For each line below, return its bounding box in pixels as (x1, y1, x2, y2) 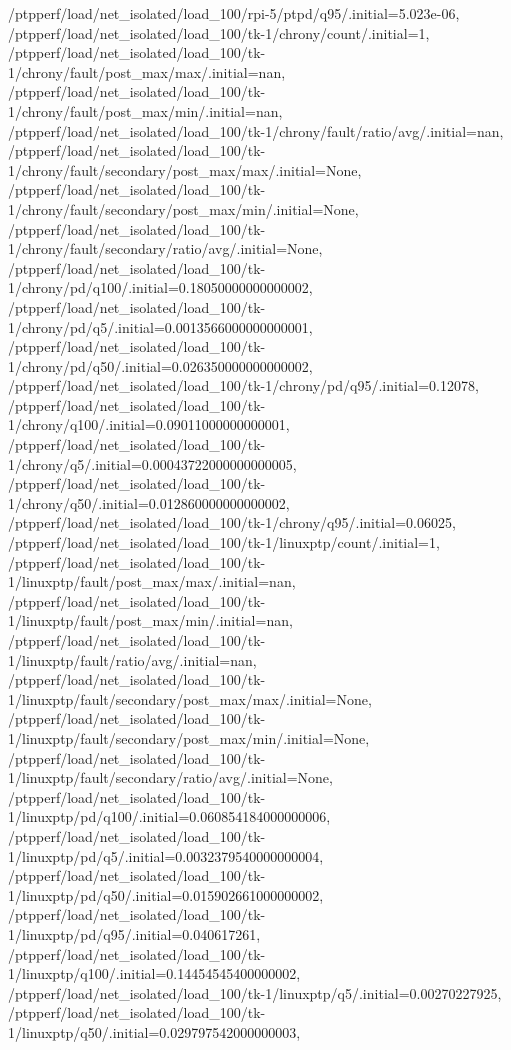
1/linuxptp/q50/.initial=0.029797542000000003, (8, 1021, 301, 1042)
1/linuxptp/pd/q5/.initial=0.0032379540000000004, (8, 845, 324, 866)
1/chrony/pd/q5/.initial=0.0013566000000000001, (8, 316, 313, 337)
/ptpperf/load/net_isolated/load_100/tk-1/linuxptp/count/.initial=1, (8, 532, 440, 553)
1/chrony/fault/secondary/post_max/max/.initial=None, (8, 159, 362, 180)
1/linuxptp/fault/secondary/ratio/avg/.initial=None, (8, 767, 333, 788)
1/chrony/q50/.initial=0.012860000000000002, (8, 492, 290, 513)
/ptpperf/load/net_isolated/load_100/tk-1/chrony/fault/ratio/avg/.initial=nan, (8, 120, 504, 141)
